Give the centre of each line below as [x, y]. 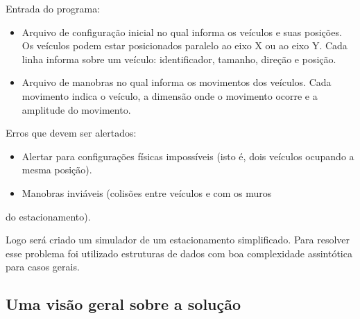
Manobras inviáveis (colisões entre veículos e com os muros [147, 192]
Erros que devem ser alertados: [71, 133]
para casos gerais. [43, 267]
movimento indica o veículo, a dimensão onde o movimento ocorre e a [170, 95]
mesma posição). [57, 170]
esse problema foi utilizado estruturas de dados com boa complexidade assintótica [179, 253]
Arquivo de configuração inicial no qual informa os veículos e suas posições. [182, 32]
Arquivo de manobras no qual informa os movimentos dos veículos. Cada [177, 82]
